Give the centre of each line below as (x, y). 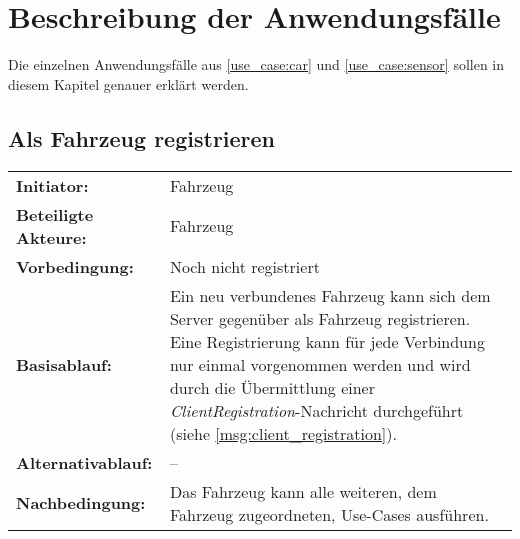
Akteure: (51, 237)
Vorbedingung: (75, 266)
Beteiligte (55, 214)
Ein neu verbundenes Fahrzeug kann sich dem (330, 295)
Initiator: (52, 185)
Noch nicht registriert (244, 266)
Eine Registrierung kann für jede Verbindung (327, 341)
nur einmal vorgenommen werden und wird (320, 364)
